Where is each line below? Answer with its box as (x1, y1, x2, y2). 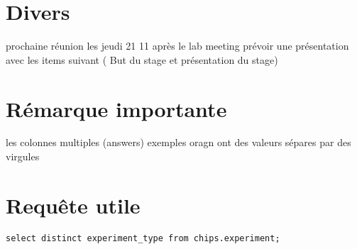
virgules (6, 149, 40, 164)
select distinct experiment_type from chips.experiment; (6, 233, 280, 243)
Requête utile (6, 190, 141, 219)
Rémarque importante (6, 94, 227, 123)
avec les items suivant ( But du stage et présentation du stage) (6, 52, 278, 67)
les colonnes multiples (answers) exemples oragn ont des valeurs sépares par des (6, 135, 351, 150)
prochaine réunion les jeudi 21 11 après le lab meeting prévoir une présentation (6, 38, 349, 53)
